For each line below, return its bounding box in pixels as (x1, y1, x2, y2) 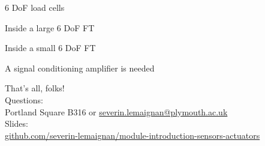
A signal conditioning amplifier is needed (5, 61, 155, 74)
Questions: (5, 93, 43, 106)
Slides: (5, 117, 28, 130)
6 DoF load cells (5, 1, 65, 13)
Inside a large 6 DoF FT (5, 21, 95, 34)
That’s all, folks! (5, 82, 65, 94)
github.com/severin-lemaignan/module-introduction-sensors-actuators (5, 129, 260, 141)
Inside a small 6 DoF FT (5, 41, 96, 54)
